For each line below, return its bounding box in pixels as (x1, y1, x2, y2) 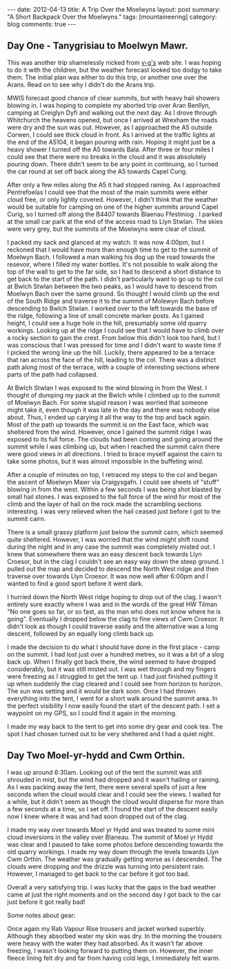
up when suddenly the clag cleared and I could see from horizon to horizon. (7, 679, 223, 688)
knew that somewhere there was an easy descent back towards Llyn (7, 549, 202, 558)
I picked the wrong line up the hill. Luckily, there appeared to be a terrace (7, 348, 215, 357)
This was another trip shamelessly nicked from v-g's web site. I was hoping (7, 58, 222, 66)
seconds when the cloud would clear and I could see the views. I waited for (7, 790, 221, 798)
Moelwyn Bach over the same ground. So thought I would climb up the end (7, 289, 220, 298)
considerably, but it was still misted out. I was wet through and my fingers (7, 665, 217, 673)
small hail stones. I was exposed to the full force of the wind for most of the (7, 492, 221, 500)
